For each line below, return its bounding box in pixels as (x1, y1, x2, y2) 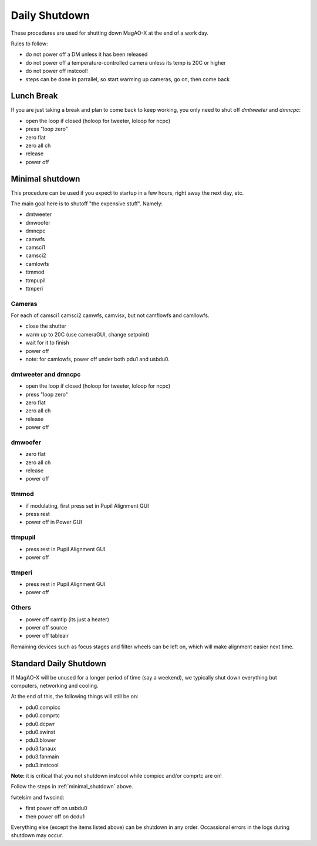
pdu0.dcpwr (25, 720, 55, 727)
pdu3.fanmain (25, 753, 59, 760)
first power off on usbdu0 (25, 805, 87, 812)
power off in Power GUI (25, 518, 82, 526)
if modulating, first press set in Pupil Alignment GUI (25, 502, 149, 509)
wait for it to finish (25, 339, 70, 347)
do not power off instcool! (25, 68, 88, 75)
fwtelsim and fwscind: (11, 794, 65, 801)
